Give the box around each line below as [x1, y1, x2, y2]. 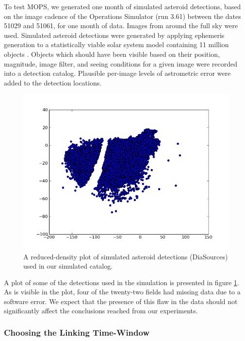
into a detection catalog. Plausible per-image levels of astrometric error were [4, 68, 231, 78]
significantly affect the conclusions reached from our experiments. [4, 306, 198, 316]
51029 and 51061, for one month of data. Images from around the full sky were [4, 20, 238, 31]
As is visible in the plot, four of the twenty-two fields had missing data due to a [4, 287, 241, 297]
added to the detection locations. [4, 77, 102, 87]
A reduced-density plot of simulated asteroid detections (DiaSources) [23, 251, 228, 261]
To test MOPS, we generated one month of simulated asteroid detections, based [4, 1, 241, 11]
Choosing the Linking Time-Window [4, 326, 149, 338]
